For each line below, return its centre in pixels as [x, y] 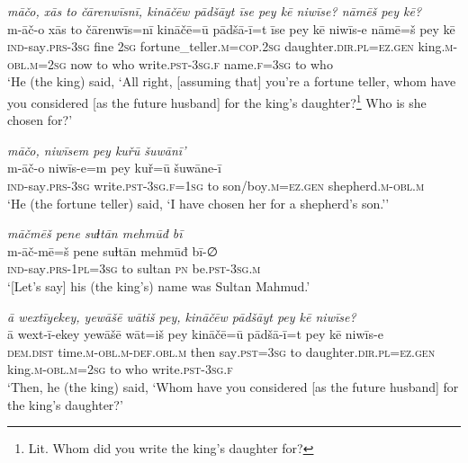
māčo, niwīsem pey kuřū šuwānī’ [97, 150]
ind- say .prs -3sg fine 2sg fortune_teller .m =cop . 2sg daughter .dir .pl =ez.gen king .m [230, 46]
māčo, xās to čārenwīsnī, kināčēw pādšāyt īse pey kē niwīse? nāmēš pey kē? [215, 11]
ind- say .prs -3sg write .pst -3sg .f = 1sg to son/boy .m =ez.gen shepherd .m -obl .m [216, 185]
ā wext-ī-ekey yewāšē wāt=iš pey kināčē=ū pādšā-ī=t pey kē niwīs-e [195, 334]
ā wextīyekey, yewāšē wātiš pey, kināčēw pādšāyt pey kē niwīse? [182, 316]
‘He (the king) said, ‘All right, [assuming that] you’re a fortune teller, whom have [232, 81]
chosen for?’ [40, 120]
